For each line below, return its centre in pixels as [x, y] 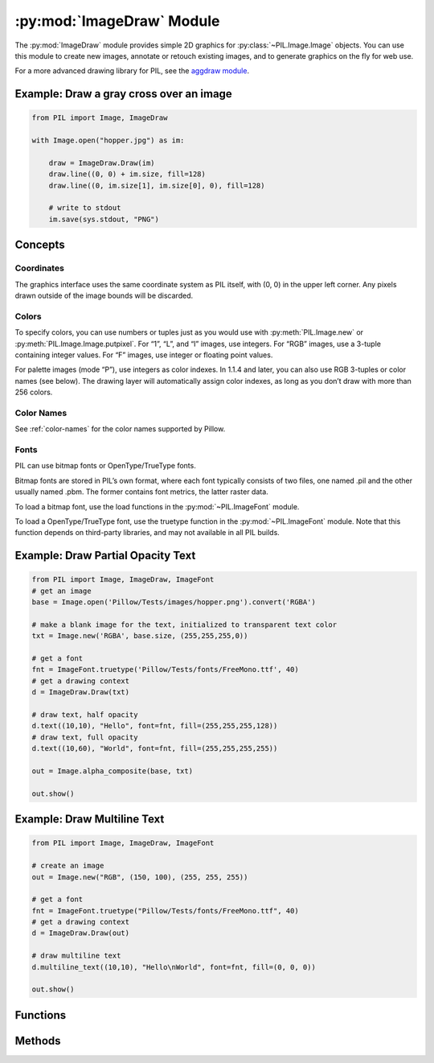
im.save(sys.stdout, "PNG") [104, 219]
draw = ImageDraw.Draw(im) [102, 163]
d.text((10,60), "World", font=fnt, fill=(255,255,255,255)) [155, 749]
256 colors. [34, 392]
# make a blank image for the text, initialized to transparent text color [184, 624]
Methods [38, 1041]
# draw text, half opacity [85, 715]
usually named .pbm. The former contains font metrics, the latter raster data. [141, 492]
